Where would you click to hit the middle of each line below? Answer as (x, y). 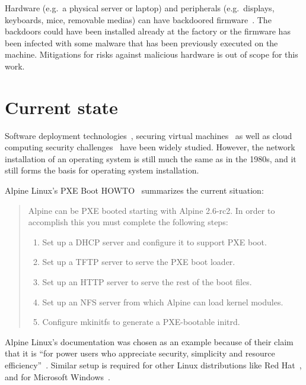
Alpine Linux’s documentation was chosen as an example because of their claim (149, 341)
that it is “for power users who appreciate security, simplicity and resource (140, 353)
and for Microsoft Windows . (58, 376)
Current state (61, 107)
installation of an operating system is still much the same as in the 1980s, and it (151, 158)
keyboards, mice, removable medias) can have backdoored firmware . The (138, 19)
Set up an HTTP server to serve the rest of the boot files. (147, 282)
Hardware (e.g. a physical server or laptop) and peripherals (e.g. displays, (140, 8)
